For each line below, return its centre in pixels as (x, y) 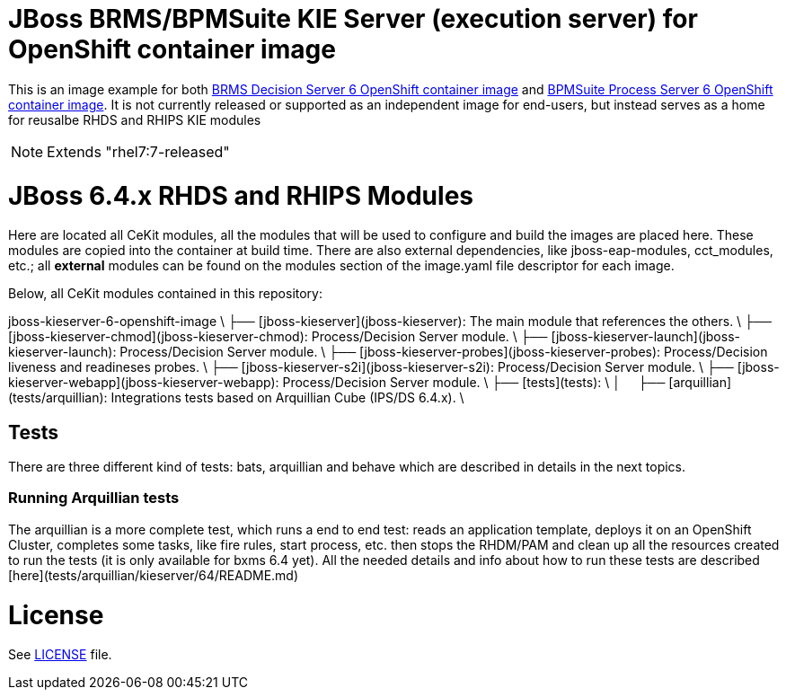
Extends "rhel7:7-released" (138, 151)
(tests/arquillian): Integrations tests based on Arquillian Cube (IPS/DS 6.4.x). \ (236, 398)
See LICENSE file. (60, 655)
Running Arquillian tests (94, 498)
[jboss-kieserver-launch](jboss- (645, 337)
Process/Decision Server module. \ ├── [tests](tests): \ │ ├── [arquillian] (507, 383)
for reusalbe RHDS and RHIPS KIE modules (135, 119)
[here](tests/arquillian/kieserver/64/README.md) (154, 575)
